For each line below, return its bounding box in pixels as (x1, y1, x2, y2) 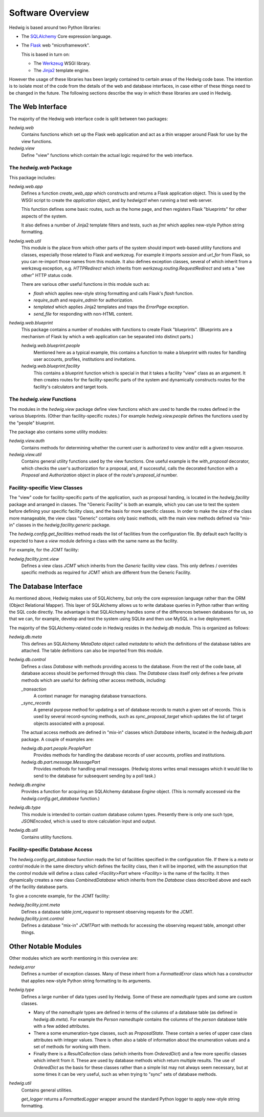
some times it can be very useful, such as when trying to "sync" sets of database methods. (33, 1071, 218, 1077)
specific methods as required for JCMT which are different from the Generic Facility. (21, 570, 192, 575)
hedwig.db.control (9, 657, 46, 663)
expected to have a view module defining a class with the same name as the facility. (9, 538, 178, 544)
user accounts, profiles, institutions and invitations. (33, 356, 136, 362)
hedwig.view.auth (9, 438, 45, 444)
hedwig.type (9, 987, 34, 993)
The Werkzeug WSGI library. (33, 60, 91, 66)
